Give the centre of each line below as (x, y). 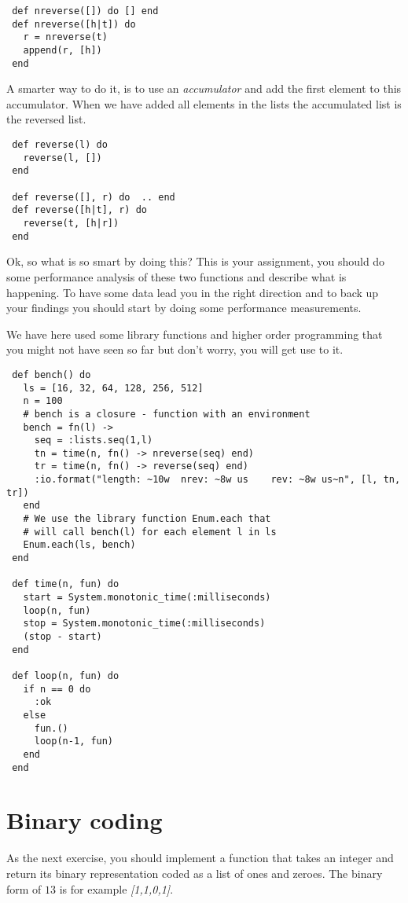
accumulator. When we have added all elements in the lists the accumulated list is (204, 103)
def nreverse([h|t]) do (74, 24)
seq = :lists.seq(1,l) (94, 440)
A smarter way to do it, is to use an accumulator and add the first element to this (204, 88)
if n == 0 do (57, 689)
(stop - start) (62, 637)
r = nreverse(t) (65, 37)
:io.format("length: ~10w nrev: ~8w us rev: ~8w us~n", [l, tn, (217, 480)
